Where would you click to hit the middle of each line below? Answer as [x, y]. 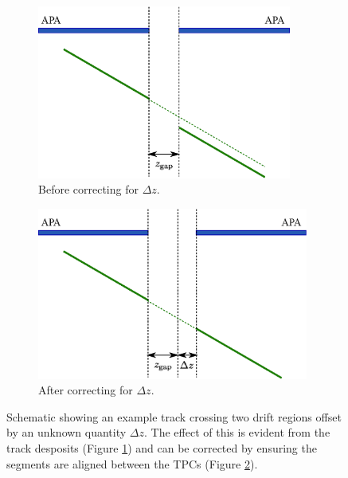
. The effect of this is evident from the [237, 432]
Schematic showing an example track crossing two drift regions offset [174, 416]
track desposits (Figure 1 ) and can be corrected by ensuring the [162, 447]
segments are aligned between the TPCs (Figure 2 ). [132, 463]
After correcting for [86, 390]
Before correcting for [88, 189]
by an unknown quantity [66, 432]
